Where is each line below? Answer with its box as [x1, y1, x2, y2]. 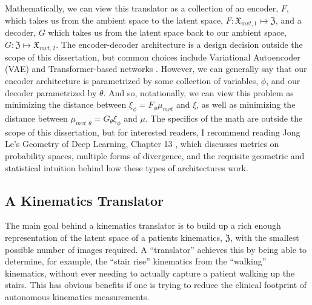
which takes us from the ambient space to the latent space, [5, 13, 224, 26]
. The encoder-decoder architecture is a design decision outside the [56, 38, 303, 50]
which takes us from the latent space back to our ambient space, [48, 26, 287, 39]
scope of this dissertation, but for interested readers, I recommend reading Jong [5, 125, 300, 138]
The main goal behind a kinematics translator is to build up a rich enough [5, 219, 281, 232]
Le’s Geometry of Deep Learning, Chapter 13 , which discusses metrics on [5, 137, 279, 150]
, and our [266, 74, 300, 87]
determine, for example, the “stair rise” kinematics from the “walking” [5, 255, 267, 267]
